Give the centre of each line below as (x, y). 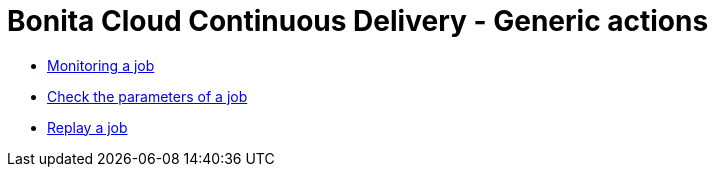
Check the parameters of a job (147, 96)
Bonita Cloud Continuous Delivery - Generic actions (358, 21)
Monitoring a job (101, 65)
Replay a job (87, 127)
